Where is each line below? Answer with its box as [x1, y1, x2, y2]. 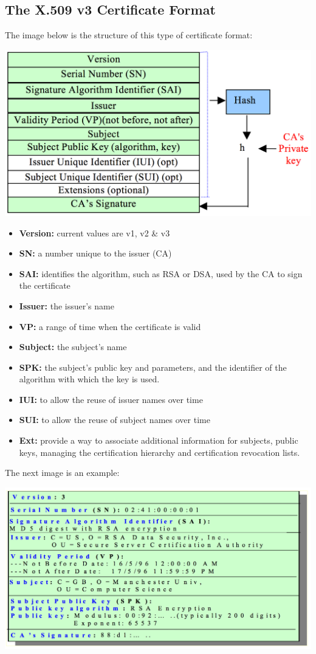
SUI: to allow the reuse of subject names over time [19, 413, 210, 426]
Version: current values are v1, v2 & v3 [19, 226, 170, 239]
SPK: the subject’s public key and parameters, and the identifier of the [19, 360, 287, 373]
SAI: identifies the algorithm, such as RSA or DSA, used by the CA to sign [19, 267, 303, 280]
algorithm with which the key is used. [19, 373, 160, 385]
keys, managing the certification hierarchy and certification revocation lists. [19, 446, 300, 458]
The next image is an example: [5, 466, 120, 479]
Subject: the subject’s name [19, 340, 127, 353]
